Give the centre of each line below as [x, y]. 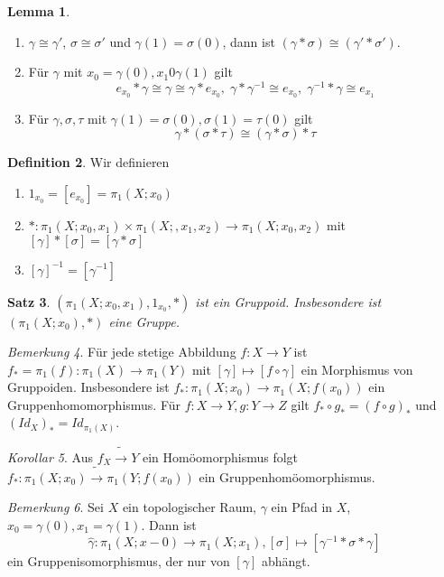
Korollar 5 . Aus [50, 456]
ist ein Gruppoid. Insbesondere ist [288, 301]
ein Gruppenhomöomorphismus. [287, 476]
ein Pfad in [302, 507]
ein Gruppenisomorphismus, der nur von [119, 561]
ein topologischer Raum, [189, 507]
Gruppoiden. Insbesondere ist [88, 387]
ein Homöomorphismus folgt [220, 456]
